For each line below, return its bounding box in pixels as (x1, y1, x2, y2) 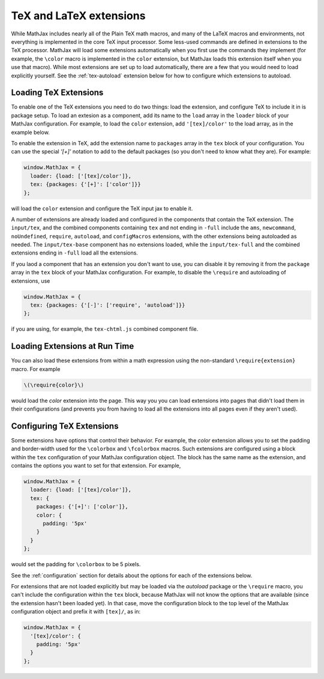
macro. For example (11, 365, 61, 372)
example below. (11, 128, 50, 136)
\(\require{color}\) (23, 381, 84, 388)
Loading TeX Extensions (11, 88, 104, 98)
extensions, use (11, 277, 50, 285)
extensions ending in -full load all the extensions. (11, 249, 138, 256)
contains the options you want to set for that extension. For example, (11, 462, 181, 469)
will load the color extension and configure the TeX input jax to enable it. (11, 205, 193, 212)
